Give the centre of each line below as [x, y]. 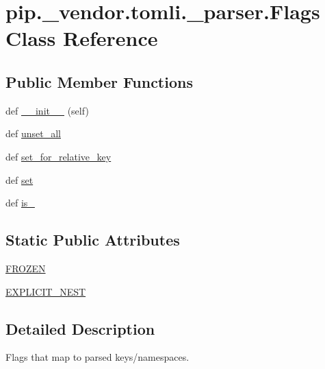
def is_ [20, 203]
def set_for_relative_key [58, 156]
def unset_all [33, 133]
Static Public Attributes [93, 240]
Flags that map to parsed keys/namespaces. [97, 357]
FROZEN [26, 268]
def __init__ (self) [47, 110]
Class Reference [82, 38]
